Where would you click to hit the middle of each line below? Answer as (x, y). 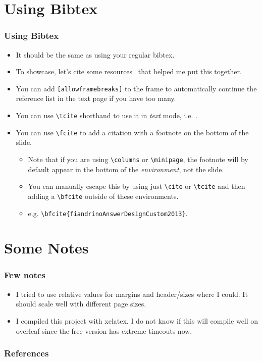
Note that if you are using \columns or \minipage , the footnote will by (138, 159)
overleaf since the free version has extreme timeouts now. (104, 330)
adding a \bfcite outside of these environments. (103, 196)
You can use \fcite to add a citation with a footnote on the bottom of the (132, 132)
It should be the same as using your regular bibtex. (95, 54)
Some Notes (46, 248)
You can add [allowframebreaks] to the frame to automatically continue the (136, 88)
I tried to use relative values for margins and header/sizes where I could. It (132, 294)
